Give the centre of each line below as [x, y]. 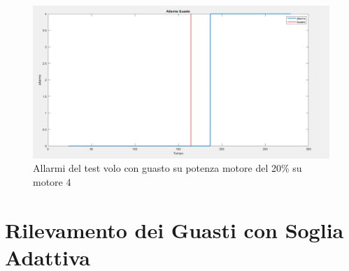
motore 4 [52, 181]
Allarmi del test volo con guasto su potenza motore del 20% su [168, 168]
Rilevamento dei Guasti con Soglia [174, 229]
